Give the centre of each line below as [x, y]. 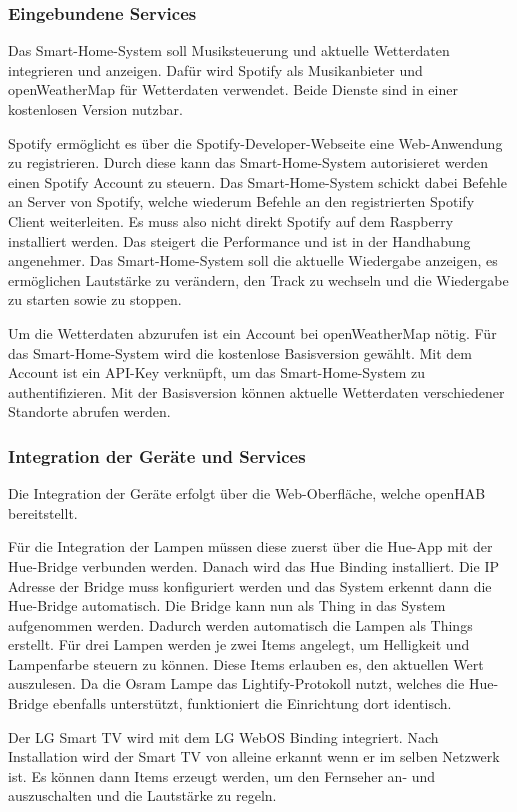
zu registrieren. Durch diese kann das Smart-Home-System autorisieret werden [248, 162]
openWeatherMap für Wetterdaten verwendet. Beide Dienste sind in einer [233, 89]
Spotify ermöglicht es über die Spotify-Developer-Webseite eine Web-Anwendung [255, 142]
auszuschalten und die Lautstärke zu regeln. [142, 795]
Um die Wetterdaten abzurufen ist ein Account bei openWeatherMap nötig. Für [252, 332]
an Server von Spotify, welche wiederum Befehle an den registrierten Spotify [241, 201]
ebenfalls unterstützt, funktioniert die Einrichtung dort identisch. [252, 703]
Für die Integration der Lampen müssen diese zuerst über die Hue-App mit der [250, 546]
